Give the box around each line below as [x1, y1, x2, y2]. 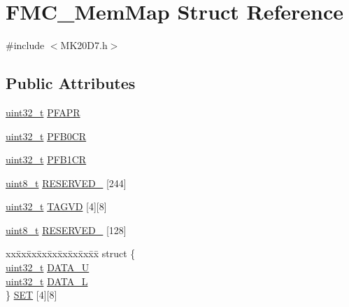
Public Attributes [6, 72, 136, 94]
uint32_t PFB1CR [6, 152, 87, 167]
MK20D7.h [60, 38, 108, 53]
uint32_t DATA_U [6, 260, 90, 275]
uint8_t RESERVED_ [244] [6, 175, 127, 190]
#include [6, 38, 45, 53]
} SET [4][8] [6, 287, 57, 302]
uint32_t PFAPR [6, 104, 80, 119]
